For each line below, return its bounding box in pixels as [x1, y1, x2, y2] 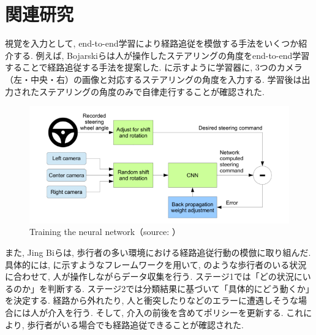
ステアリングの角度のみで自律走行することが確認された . [39, 85, 265, 98]
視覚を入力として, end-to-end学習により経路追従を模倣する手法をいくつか [5, 37, 299, 50]
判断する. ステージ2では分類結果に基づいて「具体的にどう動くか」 [47, 282, 310, 295]
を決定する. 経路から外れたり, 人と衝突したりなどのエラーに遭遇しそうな [5, 294, 299, 307]
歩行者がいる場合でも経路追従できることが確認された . [27, 318, 244, 331]
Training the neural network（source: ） [29, 225, 181, 238]
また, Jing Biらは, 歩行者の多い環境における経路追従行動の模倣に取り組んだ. [5, 245, 311, 258]
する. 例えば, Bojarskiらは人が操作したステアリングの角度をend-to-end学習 [13, 48, 310, 61]
